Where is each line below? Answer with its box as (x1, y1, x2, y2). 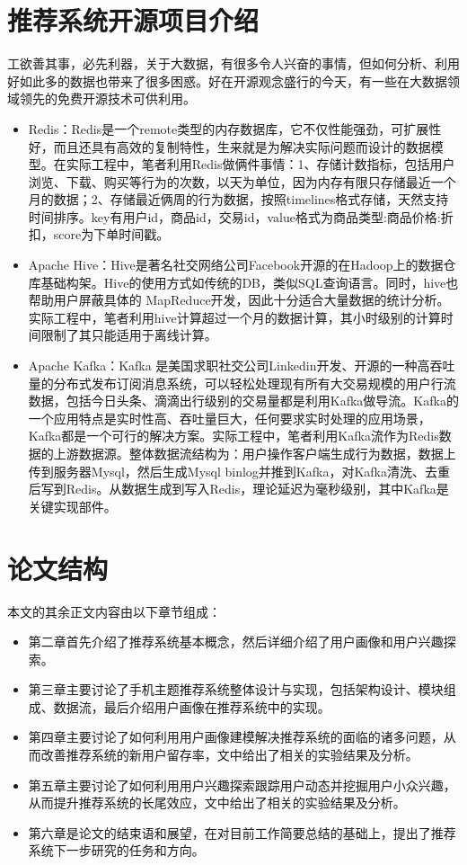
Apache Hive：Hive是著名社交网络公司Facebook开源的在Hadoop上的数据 (28, 255, 444, 274)
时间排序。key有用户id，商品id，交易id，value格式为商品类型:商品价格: (28, 207, 441, 226)
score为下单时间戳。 (53, 225, 170, 244)
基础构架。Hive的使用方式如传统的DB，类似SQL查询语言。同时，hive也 (40, 272, 459, 291)
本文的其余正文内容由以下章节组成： (7, 602, 221, 620)
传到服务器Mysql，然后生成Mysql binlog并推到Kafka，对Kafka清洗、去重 (28, 461, 451, 480)
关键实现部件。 (28, 496, 117, 515)
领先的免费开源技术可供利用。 (19, 89, 196, 108)
